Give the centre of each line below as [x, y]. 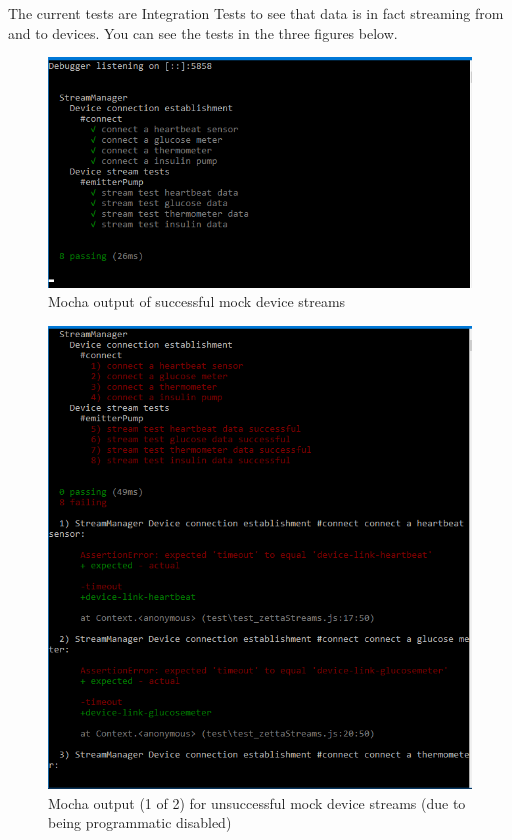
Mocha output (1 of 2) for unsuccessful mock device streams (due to [257, 802]
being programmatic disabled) [140, 822]
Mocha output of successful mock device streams [197, 301]
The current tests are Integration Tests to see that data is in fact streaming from [256, 13]
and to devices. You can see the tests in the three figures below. [203, 32]
